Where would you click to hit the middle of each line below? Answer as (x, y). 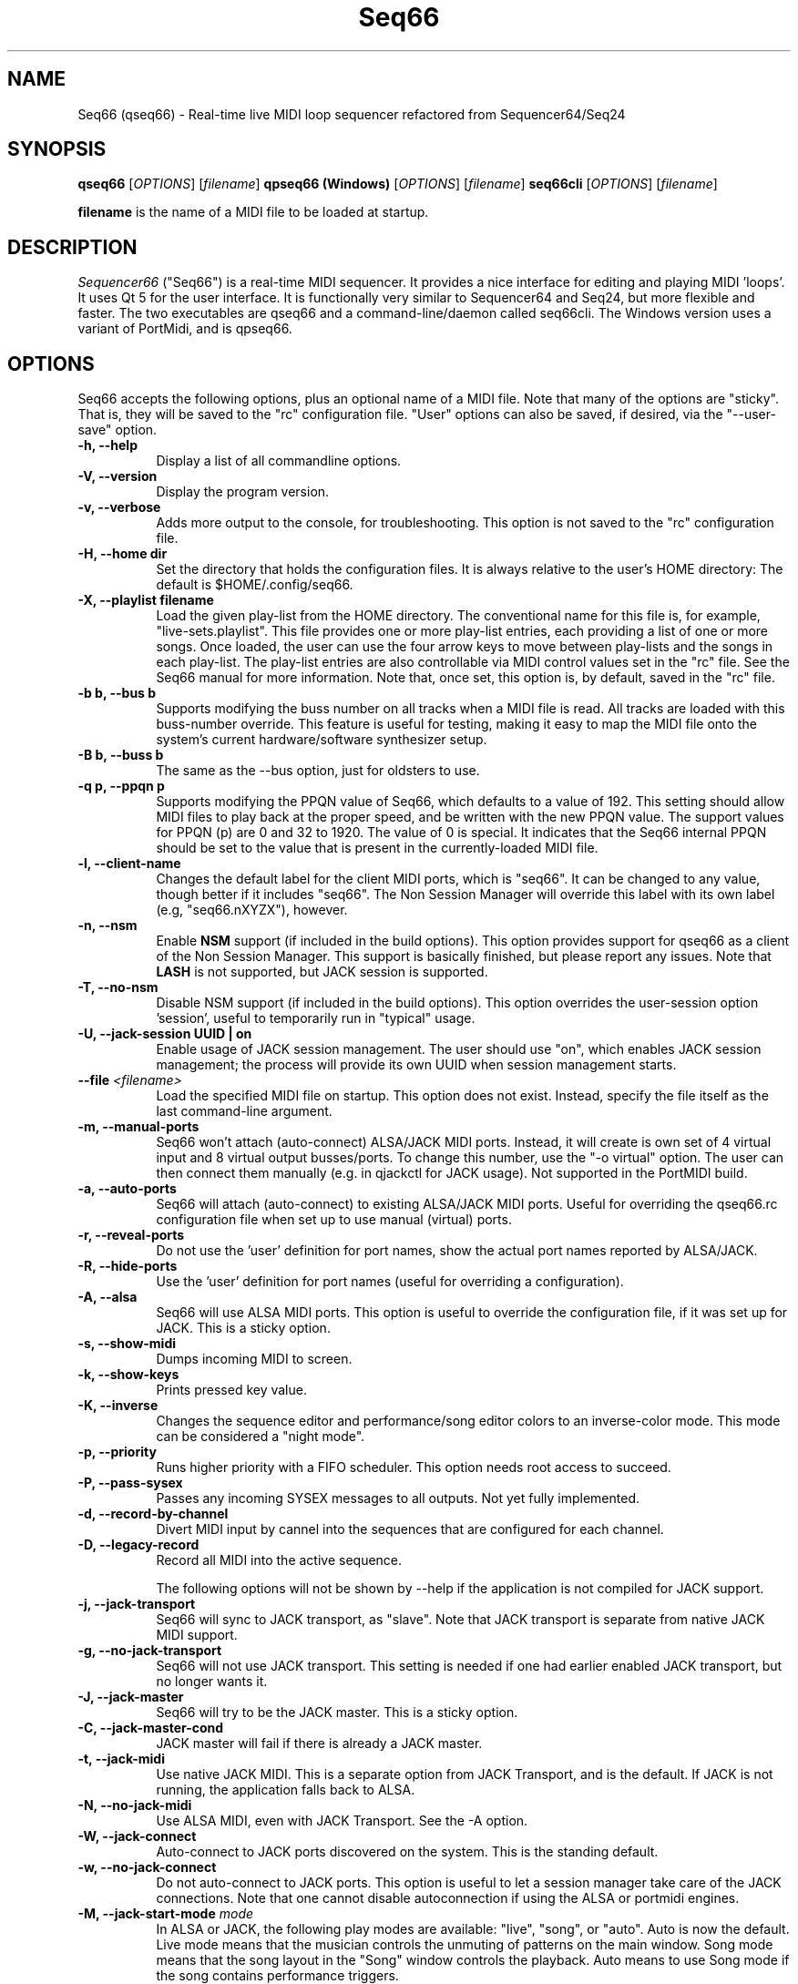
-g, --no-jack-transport (150, 1651)
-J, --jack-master (131, 1697)
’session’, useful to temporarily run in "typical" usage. (316, 1018)
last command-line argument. (244, 1111)
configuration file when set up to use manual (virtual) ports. (334, 1220)
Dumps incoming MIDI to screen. (254, 1359)
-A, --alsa (107, 1297)
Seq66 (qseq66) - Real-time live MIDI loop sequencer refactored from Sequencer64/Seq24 (352, 114)
